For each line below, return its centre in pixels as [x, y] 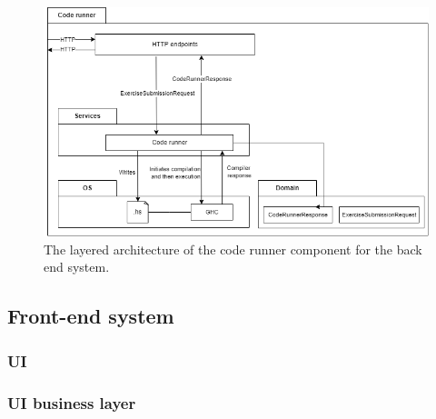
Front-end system [91, 316]
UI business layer [72, 402]
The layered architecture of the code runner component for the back [233, 249]
